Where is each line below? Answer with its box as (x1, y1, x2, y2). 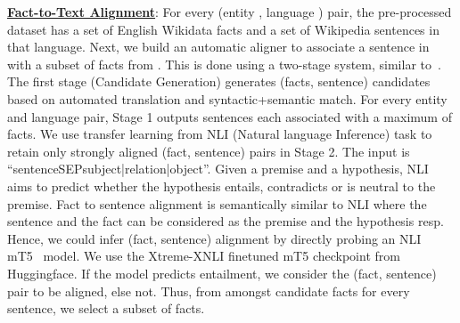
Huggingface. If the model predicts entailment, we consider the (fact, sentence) (7, 263, 437, 282)
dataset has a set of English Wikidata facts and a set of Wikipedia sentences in (7, 20, 439, 38)
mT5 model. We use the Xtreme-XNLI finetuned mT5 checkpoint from (7, 246, 400, 265)
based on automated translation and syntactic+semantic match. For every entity (7, 89, 448, 108)
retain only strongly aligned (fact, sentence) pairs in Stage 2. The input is (7, 141, 410, 160)
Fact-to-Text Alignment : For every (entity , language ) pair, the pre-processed (7, 3, 452, 20)
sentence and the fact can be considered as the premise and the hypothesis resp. (7, 212, 444, 230)
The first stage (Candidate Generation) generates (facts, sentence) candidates (7, 72, 431, 91)
